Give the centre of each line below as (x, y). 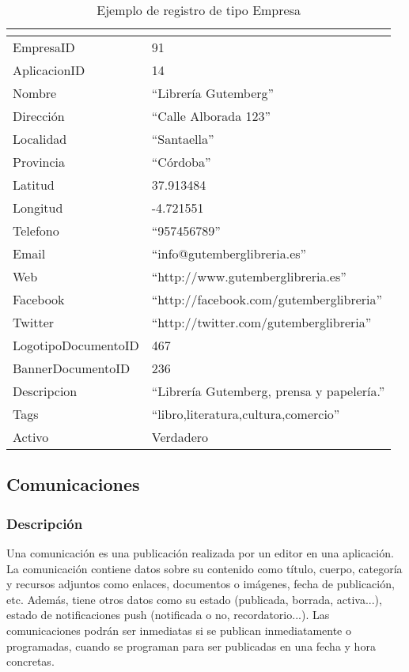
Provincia (39, 162)
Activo (31, 437)
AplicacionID (49, 70)
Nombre (35, 93)
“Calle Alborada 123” (211, 116)
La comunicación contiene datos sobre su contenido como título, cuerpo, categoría (204, 568)
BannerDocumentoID (72, 368)
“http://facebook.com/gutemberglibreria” (267, 299)
